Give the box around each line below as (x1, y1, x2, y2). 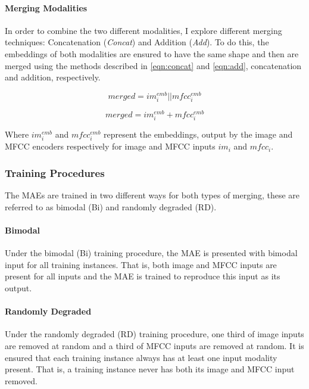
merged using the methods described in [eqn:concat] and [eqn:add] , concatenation (5, 59, 302, 71)
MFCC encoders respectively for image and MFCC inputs (5, 140, 216, 153)
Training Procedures (5, 165, 105, 180)
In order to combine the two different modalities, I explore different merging (5, 24, 282, 36)
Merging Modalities (5, 1, 88, 14)
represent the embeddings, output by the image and (104, 128, 293, 141)
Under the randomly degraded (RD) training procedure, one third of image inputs (5, 328, 304, 340)
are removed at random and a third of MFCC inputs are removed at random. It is (5, 339, 304, 351)
